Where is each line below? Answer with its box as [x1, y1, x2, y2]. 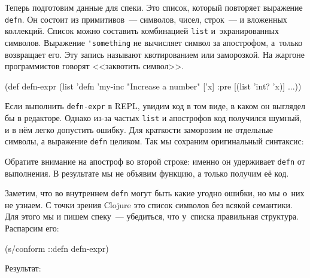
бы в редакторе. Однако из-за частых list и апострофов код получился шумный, [5, 112, 302, 123]
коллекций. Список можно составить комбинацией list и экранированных [5, 24, 279, 37]
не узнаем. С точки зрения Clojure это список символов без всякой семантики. [5, 198, 293, 211]
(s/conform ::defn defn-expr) [5, 242, 109, 254]
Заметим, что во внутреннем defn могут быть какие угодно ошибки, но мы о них [5, 187, 305, 199]
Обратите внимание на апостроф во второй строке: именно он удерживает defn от [5, 155, 305, 167]
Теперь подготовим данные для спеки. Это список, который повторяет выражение [5, 1, 303, 13]
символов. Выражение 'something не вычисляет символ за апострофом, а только [5, 36, 303, 48]
